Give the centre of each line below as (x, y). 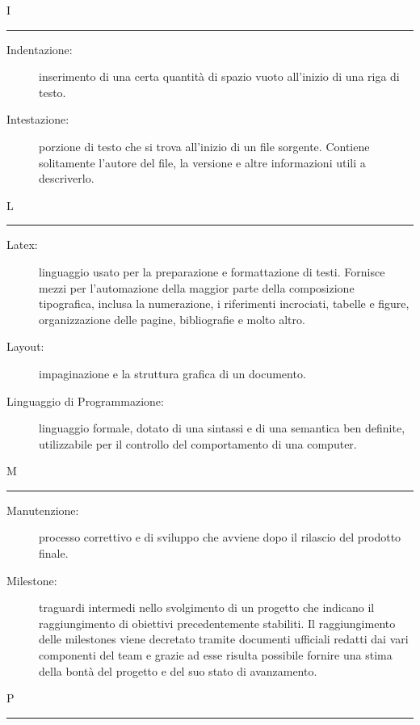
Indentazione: (40, 49)
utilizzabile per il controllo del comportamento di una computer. (198, 443)
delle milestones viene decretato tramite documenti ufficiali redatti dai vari (224, 639)
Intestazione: (38, 119)
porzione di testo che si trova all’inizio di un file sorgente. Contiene (204, 146)
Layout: (25, 346)
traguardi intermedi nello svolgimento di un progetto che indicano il (207, 607)
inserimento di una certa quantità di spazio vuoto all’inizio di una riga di (219, 76)
